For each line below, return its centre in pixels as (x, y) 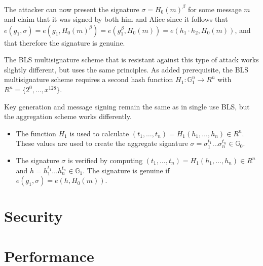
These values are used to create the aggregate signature (102, 143)
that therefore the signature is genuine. (65, 42)
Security (33, 216)
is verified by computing (105, 160)
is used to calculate (99, 133)
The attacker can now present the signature (72, 9)
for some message (215, 9)
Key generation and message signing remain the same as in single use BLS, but (127, 106)
